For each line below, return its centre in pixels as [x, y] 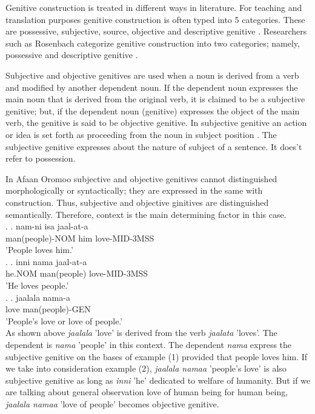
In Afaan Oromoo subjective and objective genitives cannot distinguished [141, 178]
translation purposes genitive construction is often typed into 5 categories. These [155, 19]
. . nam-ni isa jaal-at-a [47, 226]
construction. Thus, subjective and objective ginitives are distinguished [137, 202]
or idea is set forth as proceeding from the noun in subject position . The [141, 134]
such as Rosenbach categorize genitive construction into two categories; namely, [153, 43]
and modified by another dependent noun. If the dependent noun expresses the [152, 87]
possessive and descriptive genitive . [72, 55]
